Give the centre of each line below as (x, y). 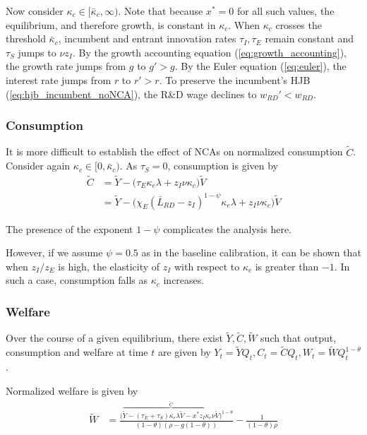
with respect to (207, 266)
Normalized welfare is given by (72, 390)
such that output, (299, 338)
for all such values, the (285, 11)
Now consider (35, 11)
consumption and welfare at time (77, 352)
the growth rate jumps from (66, 66)
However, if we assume (54, 252)
